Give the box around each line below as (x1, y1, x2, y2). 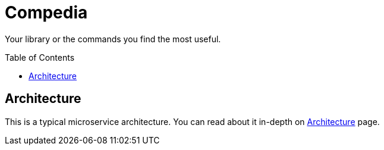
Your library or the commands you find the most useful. (5, 33, 221, 44)
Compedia (5, 2, 88, 23)
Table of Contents (5, 52, 75, 62)
